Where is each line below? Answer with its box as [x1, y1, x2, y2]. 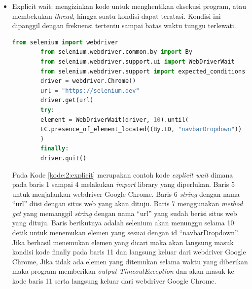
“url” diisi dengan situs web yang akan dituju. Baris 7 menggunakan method [12, 198, 243, 209]
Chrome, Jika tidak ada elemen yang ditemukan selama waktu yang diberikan [12, 256, 248, 266]
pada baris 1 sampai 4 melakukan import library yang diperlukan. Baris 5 [12, 179, 235, 189]
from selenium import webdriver [12, 38, 118, 46]
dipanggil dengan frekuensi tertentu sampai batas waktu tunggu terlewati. [12, 20, 236, 31]
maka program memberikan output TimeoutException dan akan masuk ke [12, 266, 234, 276]
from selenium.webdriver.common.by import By [40, 48, 192, 56]
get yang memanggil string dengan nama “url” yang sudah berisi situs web [12, 208, 237, 218]
